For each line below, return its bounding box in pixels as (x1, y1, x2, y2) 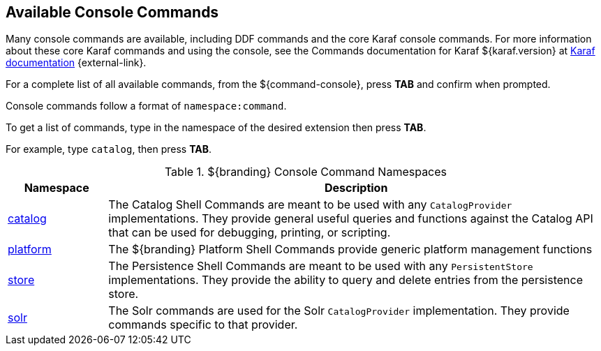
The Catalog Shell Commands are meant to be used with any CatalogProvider (108, 197, 512, 212)
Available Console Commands (6, 3, 219, 21)
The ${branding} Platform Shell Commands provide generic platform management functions (108, 242, 593, 257)
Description (324, 181, 388, 195)
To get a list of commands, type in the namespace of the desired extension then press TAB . (6, 121, 426, 134)
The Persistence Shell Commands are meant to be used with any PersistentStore (108, 259, 533, 274)
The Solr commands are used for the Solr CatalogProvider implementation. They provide (108, 304, 570, 318)
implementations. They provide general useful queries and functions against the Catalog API (108, 211, 593, 226)
